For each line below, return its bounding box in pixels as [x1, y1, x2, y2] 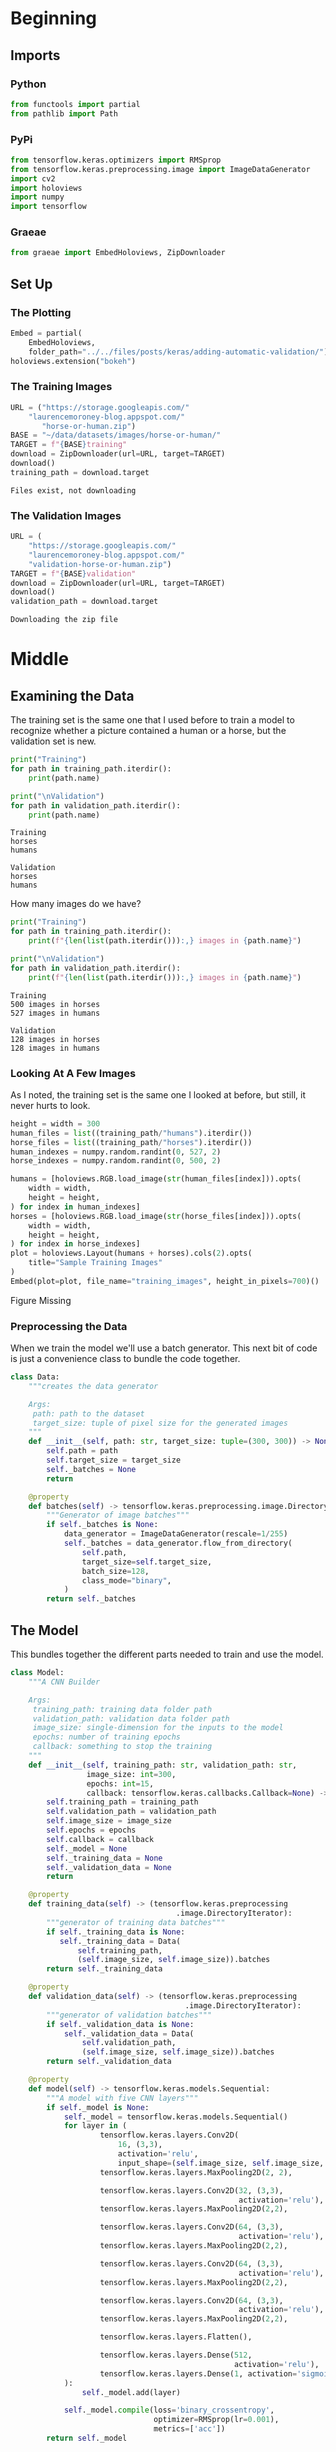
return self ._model [46, 2433, 128, 2444]
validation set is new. [10, 735, 97, 747]
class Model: [10, 1668, 65, 1678]
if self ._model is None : [46, 2102, 150, 2112]
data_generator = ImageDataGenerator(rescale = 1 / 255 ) [63, 1529, 288, 1539]
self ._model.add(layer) [81, 2387, 182, 2397]
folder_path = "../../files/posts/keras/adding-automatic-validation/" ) [28, 347, 329, 357]
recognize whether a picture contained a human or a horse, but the [10, 725, 287, 737]
